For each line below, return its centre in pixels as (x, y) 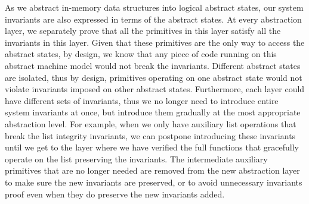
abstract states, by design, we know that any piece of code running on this (141, 54)
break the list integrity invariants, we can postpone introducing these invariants (150, 135)
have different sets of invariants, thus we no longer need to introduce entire (142, 100)
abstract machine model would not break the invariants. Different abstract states (153, 65)
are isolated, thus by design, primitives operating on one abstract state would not (154, 77)
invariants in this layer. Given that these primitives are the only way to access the (155, 42)
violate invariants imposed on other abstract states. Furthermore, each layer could (155, 89)
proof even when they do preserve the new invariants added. (115, 194)
